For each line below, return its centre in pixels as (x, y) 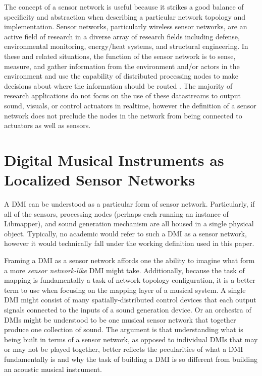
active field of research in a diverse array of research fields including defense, (122, 36)
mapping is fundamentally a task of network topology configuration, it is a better (130, 280)
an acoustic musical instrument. (53, 369)
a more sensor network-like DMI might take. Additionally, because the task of (124, 270)
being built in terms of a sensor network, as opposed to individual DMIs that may (131, 339)
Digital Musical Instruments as (114, 160)
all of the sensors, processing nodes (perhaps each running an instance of (116, 213)
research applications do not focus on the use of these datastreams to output (122, 96)
